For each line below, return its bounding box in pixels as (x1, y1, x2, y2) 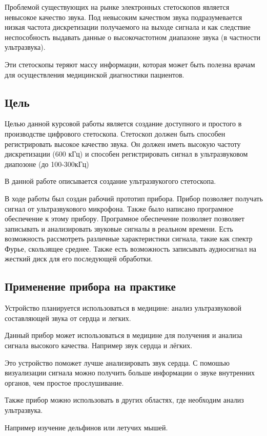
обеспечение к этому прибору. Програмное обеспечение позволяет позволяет (5, 213, 244, 224)
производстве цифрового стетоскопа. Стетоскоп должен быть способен (5, 128, 225, 139)
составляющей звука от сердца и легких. (5, 312, 131, 323)
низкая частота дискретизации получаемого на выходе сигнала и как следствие (5, 22, 251, 32)
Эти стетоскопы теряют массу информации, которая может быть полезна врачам (5, 59, 255, 69)
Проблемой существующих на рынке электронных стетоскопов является (5, 2, 230, 12)
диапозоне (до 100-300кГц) (5, 158, 89, 169)
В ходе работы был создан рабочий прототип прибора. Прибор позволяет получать (5, 193, 263, 203)
